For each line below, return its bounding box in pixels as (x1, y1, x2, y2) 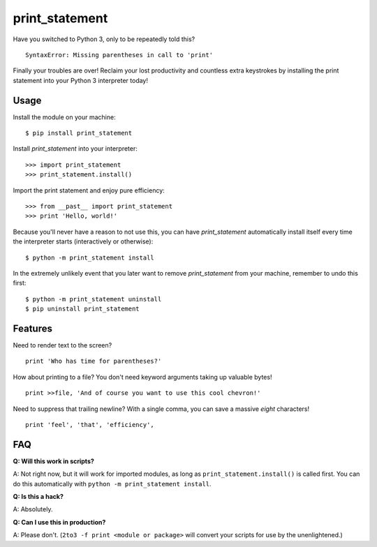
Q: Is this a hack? (13, 493, 64, 501)
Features (13, 322, 52, 334)
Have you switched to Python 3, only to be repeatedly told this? (13, 35, 195, 43)
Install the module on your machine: (13, 112, 116, 121)
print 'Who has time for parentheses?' (25, 357, 162, 366)
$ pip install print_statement (25, 129, 133, 137)
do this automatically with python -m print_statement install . (13, 479, 212, 488)
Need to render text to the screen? (13, 341, 112, 349)
